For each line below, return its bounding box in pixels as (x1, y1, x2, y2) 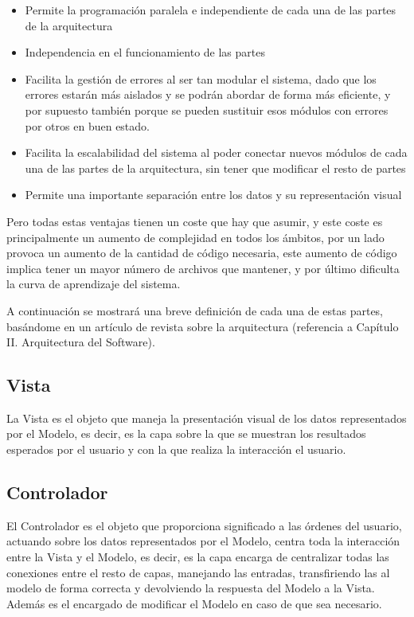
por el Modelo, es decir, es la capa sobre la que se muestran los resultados (6, 425, 366, 442)
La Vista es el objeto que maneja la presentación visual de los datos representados (6, 409, 407, 426)
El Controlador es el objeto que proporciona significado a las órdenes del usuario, (6, 517, 402, 533)
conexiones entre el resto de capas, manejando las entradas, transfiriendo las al (6, 564, 390, 580)
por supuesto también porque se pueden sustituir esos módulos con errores (25, 101, 389, 118)
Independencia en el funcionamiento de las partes (25, 44, 265, 61)
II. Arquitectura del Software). (6, 334, 155, 350)
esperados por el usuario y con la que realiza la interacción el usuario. (6, 441, 346, 458)
